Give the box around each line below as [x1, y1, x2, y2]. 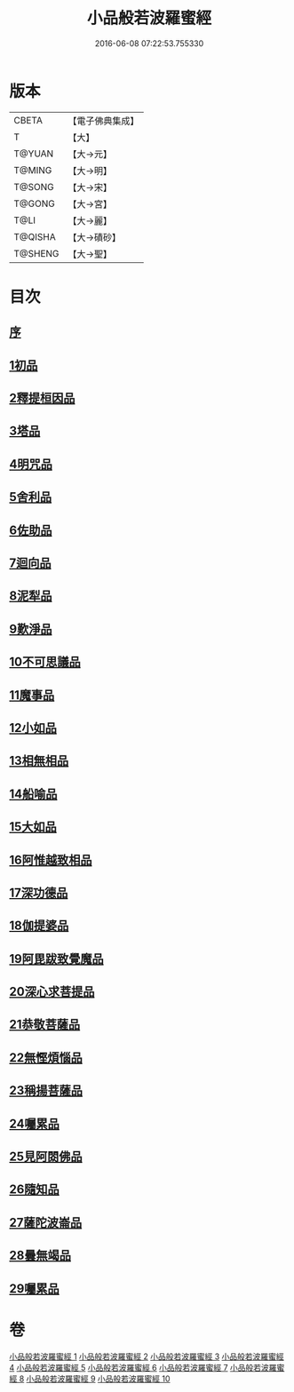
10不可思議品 [9, 655, 82, 670]
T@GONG [13, 197, 55, 210]
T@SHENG [13, 247, 60, 259]
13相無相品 [9, 753, 69, 768]
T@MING [13, 163, 52, 176]
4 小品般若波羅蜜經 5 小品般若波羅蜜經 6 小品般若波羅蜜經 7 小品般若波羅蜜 [9, 1362, 285, 1372]
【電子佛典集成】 [68, 115, 139, 127]
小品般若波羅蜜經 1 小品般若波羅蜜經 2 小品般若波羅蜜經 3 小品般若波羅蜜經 [9, 1351, 284, 1362]
